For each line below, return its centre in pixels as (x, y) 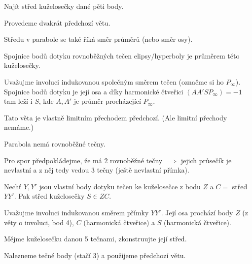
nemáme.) (19, 127)
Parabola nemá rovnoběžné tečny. (55, 143)
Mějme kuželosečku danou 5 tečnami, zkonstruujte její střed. (95, 239)
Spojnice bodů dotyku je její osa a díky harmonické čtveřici (94, 91)
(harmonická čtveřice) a (119, 222)
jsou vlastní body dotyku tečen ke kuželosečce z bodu (120, 186)
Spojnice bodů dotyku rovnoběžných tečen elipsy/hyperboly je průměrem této (122, 55)
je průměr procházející (107, 101)
